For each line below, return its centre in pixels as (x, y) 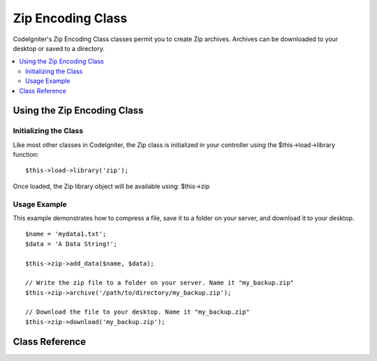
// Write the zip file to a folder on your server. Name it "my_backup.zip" (160, 283)
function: (26, 155)
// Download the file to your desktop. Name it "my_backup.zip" (138, 312)
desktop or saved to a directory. (59, 48)
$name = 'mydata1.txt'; (66, 234)
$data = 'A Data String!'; (72, 244)
